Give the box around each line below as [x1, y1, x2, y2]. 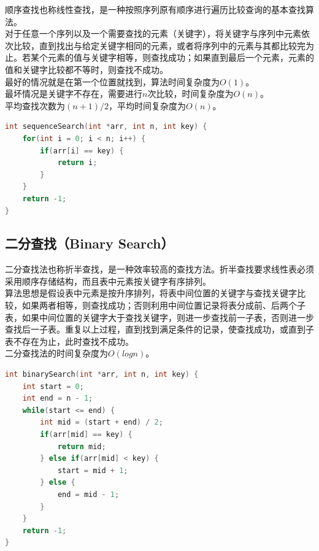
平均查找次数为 [5, 99, 65, 112]
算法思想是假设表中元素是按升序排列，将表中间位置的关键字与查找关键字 [5, 287, 297, 299]
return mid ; [57, 442, 106, 451]
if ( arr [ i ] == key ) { [40, 146, 124, 155]
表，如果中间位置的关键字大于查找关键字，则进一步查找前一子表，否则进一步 [5, 310, 314, 323]
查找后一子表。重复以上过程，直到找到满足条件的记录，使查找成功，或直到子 [5, 323, 314, 336]
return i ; [57, 158, 98, 168]
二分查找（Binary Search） [5, 234, 174, 253]
